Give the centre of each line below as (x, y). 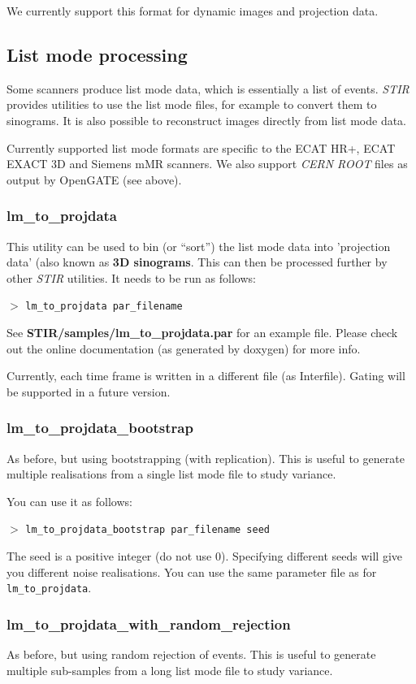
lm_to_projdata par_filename (104, 307)
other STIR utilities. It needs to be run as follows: (131, 277)
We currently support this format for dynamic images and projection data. (193, 11)
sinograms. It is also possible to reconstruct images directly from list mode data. (207, 120)
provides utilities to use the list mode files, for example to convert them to (192, 104)
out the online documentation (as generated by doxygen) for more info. (184, 348)
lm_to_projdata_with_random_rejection (149, 623)
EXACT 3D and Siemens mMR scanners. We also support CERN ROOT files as (207, 164)
